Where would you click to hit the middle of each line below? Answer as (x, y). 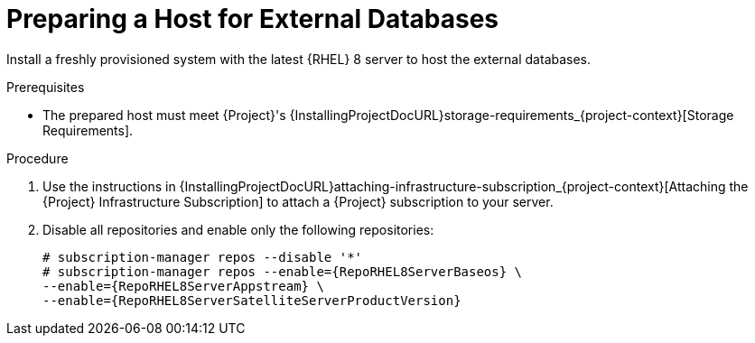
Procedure (37, 158)
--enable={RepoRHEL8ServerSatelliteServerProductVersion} (252, 300)
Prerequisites (46, 87)
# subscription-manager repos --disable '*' (203, 257)
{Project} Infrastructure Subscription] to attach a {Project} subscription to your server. (298, 201)
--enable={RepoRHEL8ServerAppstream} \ (183, 286)
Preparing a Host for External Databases (253, 19)
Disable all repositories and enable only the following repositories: (238, 229)
